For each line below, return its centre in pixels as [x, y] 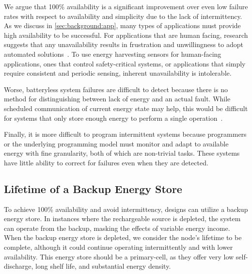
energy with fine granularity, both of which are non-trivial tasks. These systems [122, 153]
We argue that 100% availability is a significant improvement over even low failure [126, 6]
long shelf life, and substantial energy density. [103, 266]
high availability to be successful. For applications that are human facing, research [126, 35]
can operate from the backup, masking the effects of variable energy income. [117, 228]
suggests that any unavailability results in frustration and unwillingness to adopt [124, 44]
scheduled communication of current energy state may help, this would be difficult [126, 108]
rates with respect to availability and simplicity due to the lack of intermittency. [123, 16]
